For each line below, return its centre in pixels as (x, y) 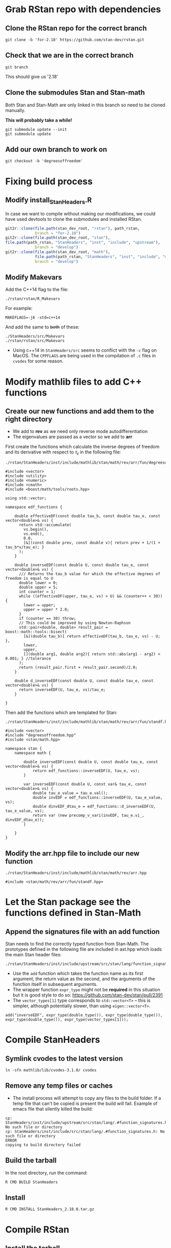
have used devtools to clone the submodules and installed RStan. (74, 219)
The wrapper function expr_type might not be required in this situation (86, 990)
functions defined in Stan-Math (73, 913)
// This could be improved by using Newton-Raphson (75, 623)
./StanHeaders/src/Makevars (35, 336)
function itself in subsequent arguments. (55, 984)
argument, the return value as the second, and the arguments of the (84, 979)
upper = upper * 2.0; (47, 610)
